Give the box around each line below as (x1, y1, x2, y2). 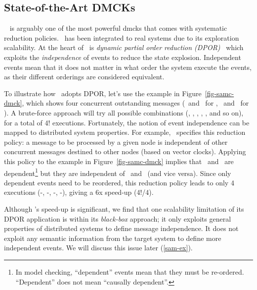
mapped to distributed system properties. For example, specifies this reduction (4, 127, 246, 137)
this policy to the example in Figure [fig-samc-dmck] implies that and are (4, 156, 234, 166)
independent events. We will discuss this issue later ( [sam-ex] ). (4, 242, 193, 253)
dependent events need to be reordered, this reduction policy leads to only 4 (4, 177, 234, 187)
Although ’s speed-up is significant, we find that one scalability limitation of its (4, 203, 244, 214)
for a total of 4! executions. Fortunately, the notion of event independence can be (4, 117, 250, 127)
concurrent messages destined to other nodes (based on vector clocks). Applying (4, 146, 246, 157)
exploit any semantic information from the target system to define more (4, 232, 221, 243)
